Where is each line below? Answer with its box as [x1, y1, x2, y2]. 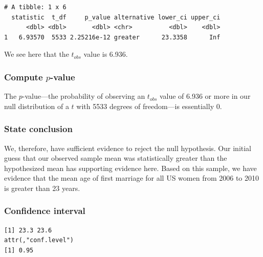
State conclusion [4, 122, 73, 135]
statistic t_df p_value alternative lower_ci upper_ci [11, 13, 221, 21]
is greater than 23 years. [4, 182, 80, 193]
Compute [4, 70, 43, 83]
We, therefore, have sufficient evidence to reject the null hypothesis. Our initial [4, 142, 251, 153]
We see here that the [4, 49, 69, 59]
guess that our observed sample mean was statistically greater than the [4, 153, 227, 163]
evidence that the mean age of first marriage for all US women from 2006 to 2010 [4, 173, 259, 183]
